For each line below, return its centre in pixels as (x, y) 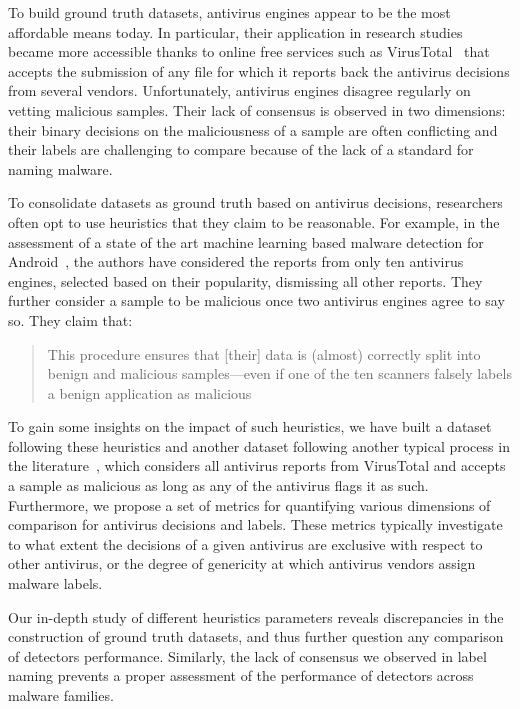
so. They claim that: (70, 319)
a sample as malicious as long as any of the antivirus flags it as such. (218, 485)
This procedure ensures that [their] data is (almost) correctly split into (264, 353)
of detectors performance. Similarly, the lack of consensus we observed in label (247, 655)
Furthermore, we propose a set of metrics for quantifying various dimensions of (249, 504)
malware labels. (55, 583)
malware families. (61, 695)
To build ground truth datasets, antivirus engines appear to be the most (229, 12)
